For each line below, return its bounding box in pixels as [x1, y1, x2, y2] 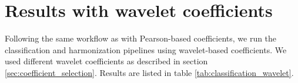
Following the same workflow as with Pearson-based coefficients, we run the [5, 32, 277, 44]
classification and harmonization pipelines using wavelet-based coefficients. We [5, 43, 287, 56]
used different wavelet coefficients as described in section [5, 55, 208, 67]
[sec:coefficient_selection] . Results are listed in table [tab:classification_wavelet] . [5, 66, 294, 78]
